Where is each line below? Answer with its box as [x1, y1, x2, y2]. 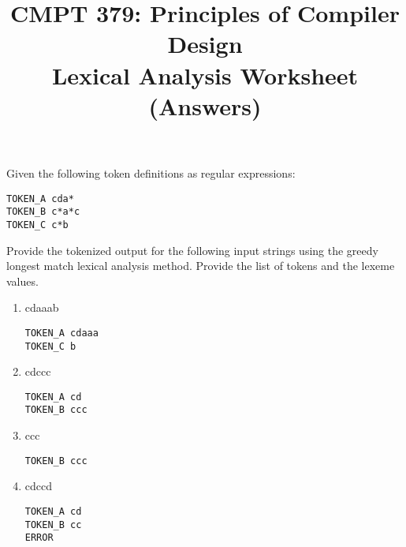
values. [6, 272, 39, 289]
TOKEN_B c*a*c [6, 206, 80, 218]
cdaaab [24, 299, 59, 316]
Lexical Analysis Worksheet [51, 58, 359, 91]
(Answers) [148, 89, 262, 122]
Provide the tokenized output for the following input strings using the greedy [6, 242, 378, 258]
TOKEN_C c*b [6, 219, 69, 230]
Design [167, 28, 243, 60]
